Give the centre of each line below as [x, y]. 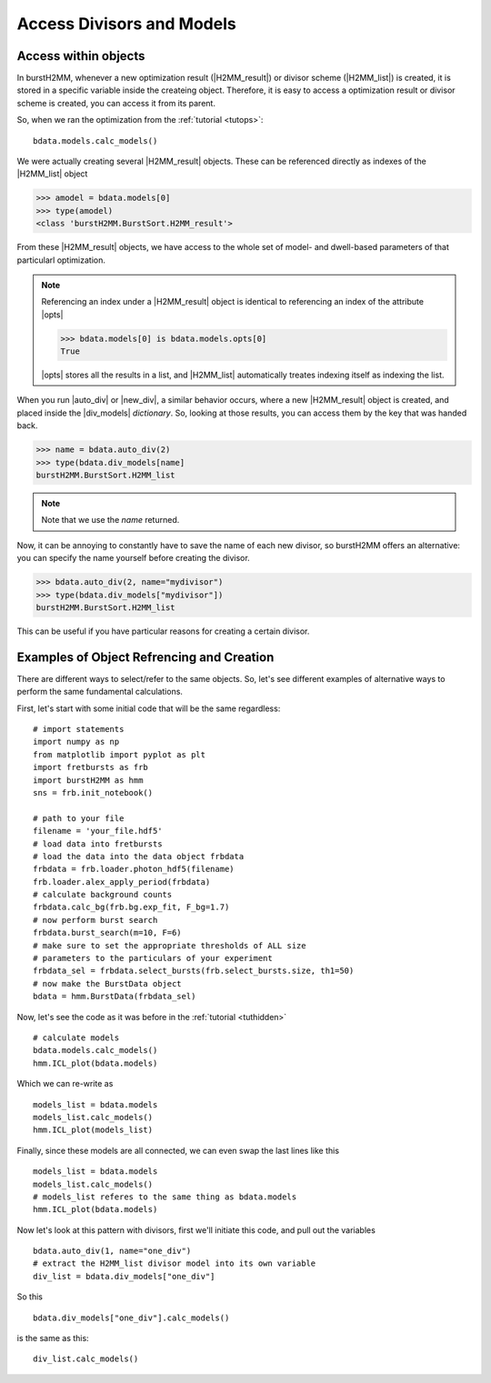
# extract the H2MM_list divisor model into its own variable [175, 1263]
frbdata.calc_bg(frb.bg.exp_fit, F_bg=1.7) [131, 907]
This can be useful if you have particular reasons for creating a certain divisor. [163, 631]
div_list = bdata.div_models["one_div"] [124, 1276]
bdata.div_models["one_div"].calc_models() [131, 1318]
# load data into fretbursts [98, 844]
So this [30, 1297]
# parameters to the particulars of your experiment [153, 958]
